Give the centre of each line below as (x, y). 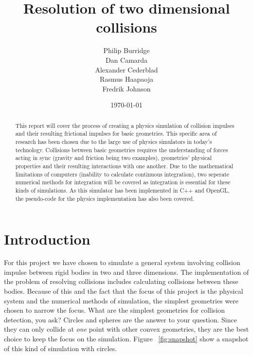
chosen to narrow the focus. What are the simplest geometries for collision (115, 310)
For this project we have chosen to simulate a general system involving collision (122, 262)
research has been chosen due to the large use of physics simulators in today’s (114, 141)
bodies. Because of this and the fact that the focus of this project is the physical (124, 291)
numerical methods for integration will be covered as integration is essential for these (123, 182)
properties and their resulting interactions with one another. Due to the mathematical (124, 166)
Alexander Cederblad (126, 69)
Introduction (47, 239)
